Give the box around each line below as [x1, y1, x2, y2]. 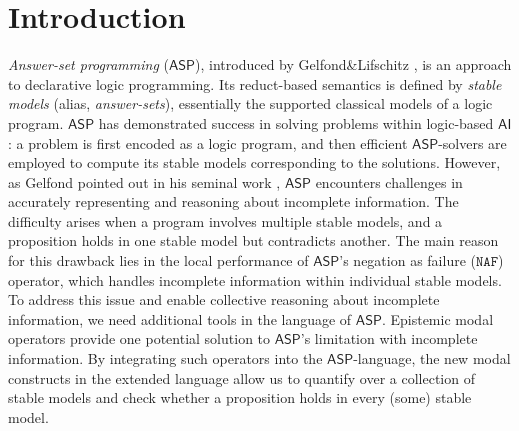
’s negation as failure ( [339, 250, 476, 271]
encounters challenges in [315, 171, 463, 192]
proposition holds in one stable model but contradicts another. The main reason [8, 230, 499, 251]
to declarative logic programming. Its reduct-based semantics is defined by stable [8, 73, 502, 94]
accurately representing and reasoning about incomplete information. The [8, 191, 459, 212]
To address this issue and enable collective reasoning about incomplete [8, 289, 440, 310]
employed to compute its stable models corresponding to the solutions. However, [8, 152, 501, 173]
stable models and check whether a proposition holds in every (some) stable [8, 387, 472, 408]
